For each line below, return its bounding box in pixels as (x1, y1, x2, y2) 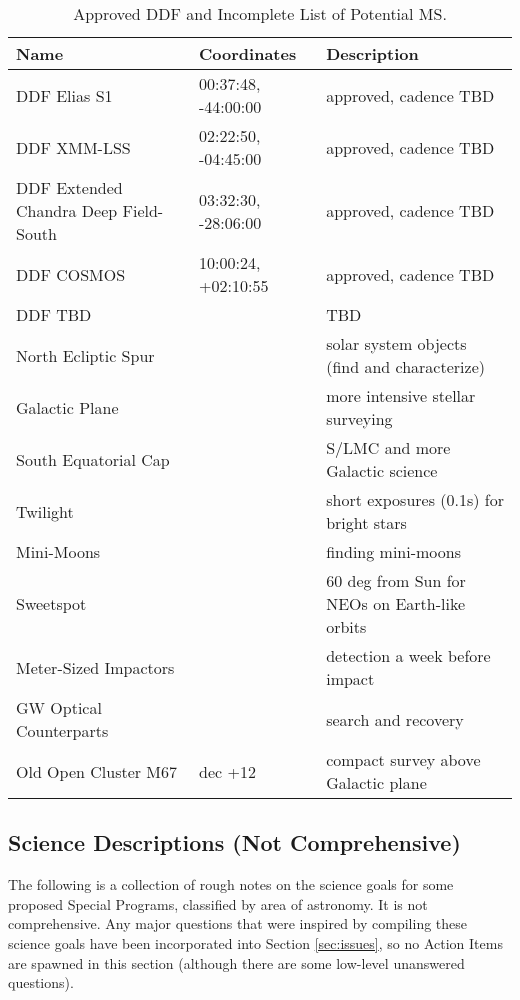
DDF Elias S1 (16, 83, 113, 107)
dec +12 (199, 759, 256, 783)
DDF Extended (16, 176, 123, 199)
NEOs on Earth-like (326, 592, 466, 615)
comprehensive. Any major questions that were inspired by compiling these (8, 913, 468, 934)
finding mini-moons (326, 540, 461, 563)
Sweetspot (16, 592, 87, 615)
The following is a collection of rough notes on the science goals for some (8, 874, 454, 895)
